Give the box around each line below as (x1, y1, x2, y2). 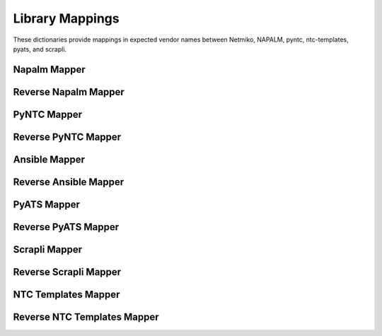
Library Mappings (13, 11, 120, 26)
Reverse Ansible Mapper (13, 176, 125, 188)
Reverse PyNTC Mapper (13, 131, 122, 143)
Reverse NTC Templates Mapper (13, 311, 159, 323)
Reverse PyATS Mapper (13, 221, 120, 233)
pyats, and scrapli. (13, 44, 67, 53)
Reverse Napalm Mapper (13, 85, 125, 98)
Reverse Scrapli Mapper (13, 265, 122, 278)
